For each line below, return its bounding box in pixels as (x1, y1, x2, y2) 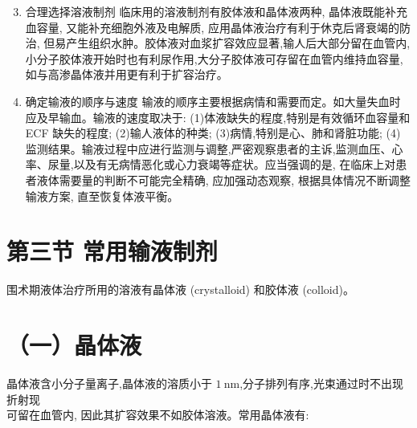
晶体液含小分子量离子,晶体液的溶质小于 (6, 374, 212, 391)
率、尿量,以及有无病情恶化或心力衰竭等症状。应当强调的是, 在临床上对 (25, 156, 396, 173)
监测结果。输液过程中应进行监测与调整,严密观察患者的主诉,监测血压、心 (25, 140, 403, 157)
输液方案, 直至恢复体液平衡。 (25, 187, 179, 204)
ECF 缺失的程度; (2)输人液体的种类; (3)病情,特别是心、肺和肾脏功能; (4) (25, 124, 401, 141)
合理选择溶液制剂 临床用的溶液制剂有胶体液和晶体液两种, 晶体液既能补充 (25, 3, 408, 19)
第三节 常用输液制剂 (6, 234, 218, 267)
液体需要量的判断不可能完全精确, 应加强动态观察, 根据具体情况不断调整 (36, 171, 411, 188)
